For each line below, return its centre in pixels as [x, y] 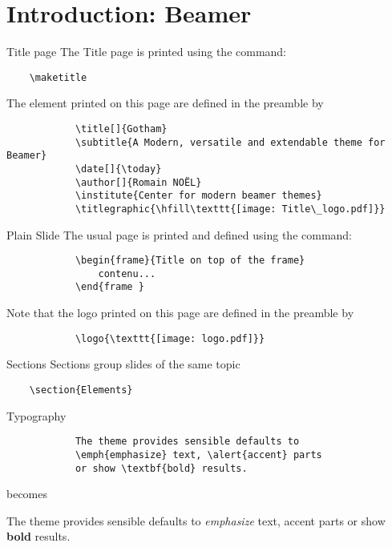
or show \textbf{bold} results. [161, 468]
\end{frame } [109, 287]
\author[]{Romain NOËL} [138, 182]
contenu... [127, 273]
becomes [27, 494]
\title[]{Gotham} [121, 129]
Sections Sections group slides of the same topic [123, 364]
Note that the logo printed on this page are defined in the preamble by [180, 313]
